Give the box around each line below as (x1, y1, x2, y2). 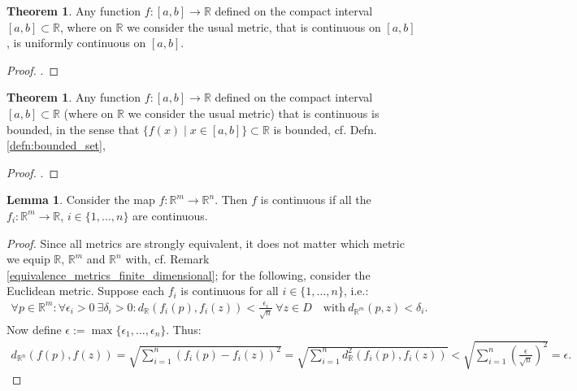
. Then (215, 191, 248, 208)
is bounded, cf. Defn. (273, 120, 377, 137)
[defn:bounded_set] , (7, 137, 106, 154)
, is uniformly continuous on (7, 34, 146, 51)
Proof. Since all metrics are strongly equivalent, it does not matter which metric (7, 234, 405, 251)
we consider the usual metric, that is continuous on (127, 18, 381, 35)
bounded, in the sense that (7, 120, 140, 137)
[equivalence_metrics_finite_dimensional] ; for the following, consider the (7, 266, 371, 283)
